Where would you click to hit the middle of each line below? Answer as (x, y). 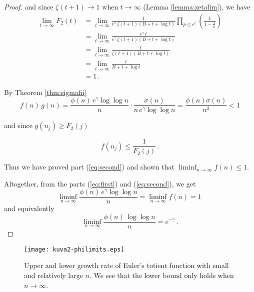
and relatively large (53, 275)
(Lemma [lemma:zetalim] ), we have (197, 6)
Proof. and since (29, 6)
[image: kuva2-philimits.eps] (74, 249)
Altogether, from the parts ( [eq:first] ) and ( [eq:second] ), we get (100, 183)
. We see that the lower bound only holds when (162, 275)
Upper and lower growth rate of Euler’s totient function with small (126, 265)
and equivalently (29, 208)
